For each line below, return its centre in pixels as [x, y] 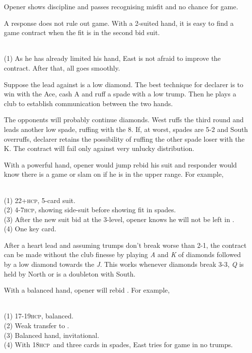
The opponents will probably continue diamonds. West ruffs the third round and [124, 120]
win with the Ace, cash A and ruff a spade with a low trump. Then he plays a [120, 94]
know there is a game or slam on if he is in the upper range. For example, [114, 174]
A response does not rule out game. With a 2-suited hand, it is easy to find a [119, 23]
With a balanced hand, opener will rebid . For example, [87, 290]
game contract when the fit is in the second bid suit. [82, 32]
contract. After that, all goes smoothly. [62, 67]
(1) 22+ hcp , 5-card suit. [40, 200]
